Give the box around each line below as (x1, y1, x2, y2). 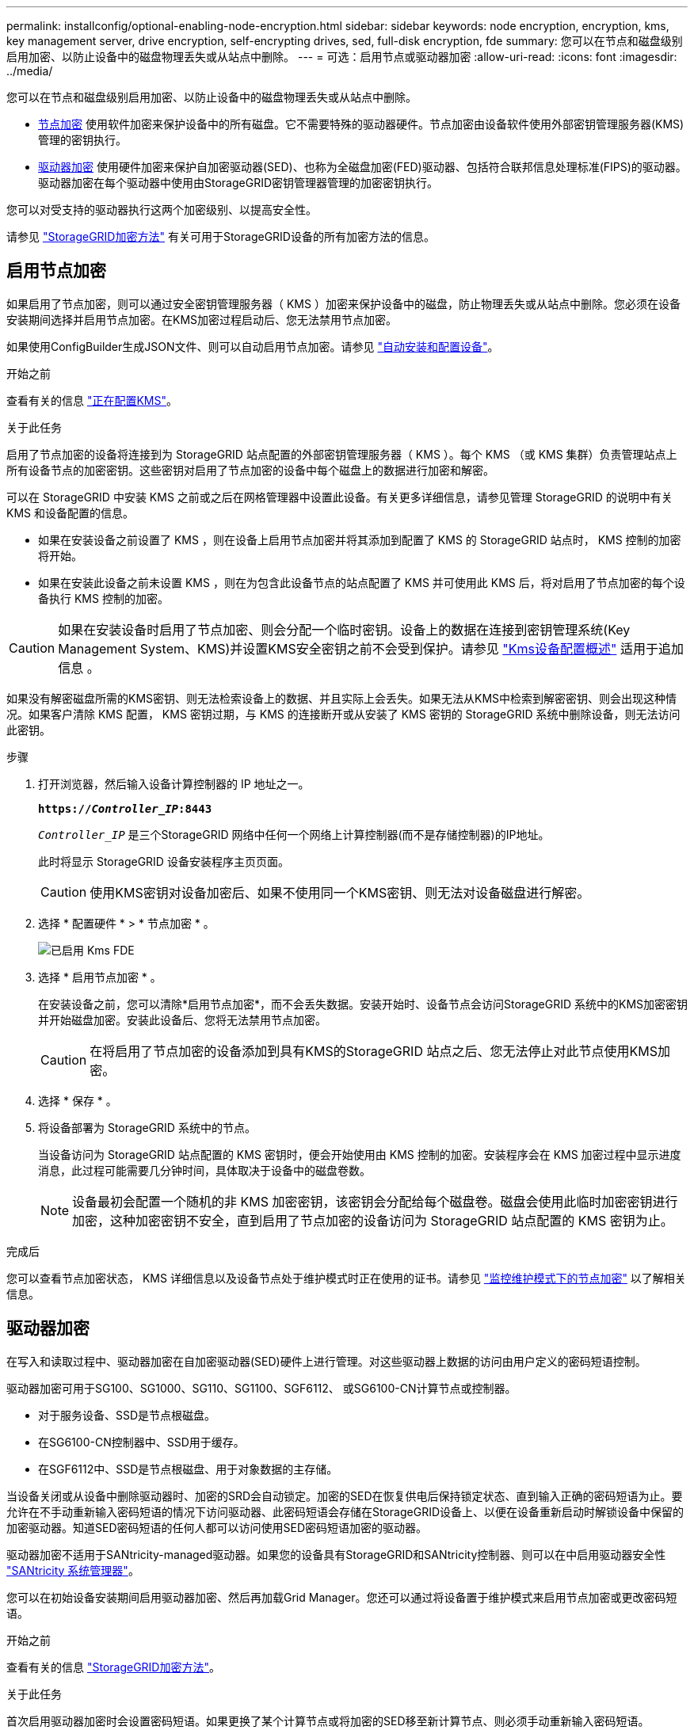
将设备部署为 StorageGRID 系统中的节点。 (38, 1120, 256, 1134)
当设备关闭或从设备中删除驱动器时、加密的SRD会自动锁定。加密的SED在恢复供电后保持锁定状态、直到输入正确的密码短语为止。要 (6, 1488, 683, 1503)
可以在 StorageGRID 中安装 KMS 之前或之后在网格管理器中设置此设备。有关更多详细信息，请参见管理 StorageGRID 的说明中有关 (6, 490, 673, 504)
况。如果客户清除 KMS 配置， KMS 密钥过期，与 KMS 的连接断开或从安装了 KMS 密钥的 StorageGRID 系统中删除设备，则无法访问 (6, 707, 681, 721)
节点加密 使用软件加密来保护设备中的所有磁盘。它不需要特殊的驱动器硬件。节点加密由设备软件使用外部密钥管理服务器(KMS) (38, 117, 684, 131)
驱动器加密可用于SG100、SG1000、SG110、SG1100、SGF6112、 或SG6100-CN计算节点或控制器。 (6, 1381, 517, 1395)
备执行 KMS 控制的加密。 (38, 591, 169, 605)
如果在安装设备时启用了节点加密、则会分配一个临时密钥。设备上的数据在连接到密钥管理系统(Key (58, 621, 631, 638)
